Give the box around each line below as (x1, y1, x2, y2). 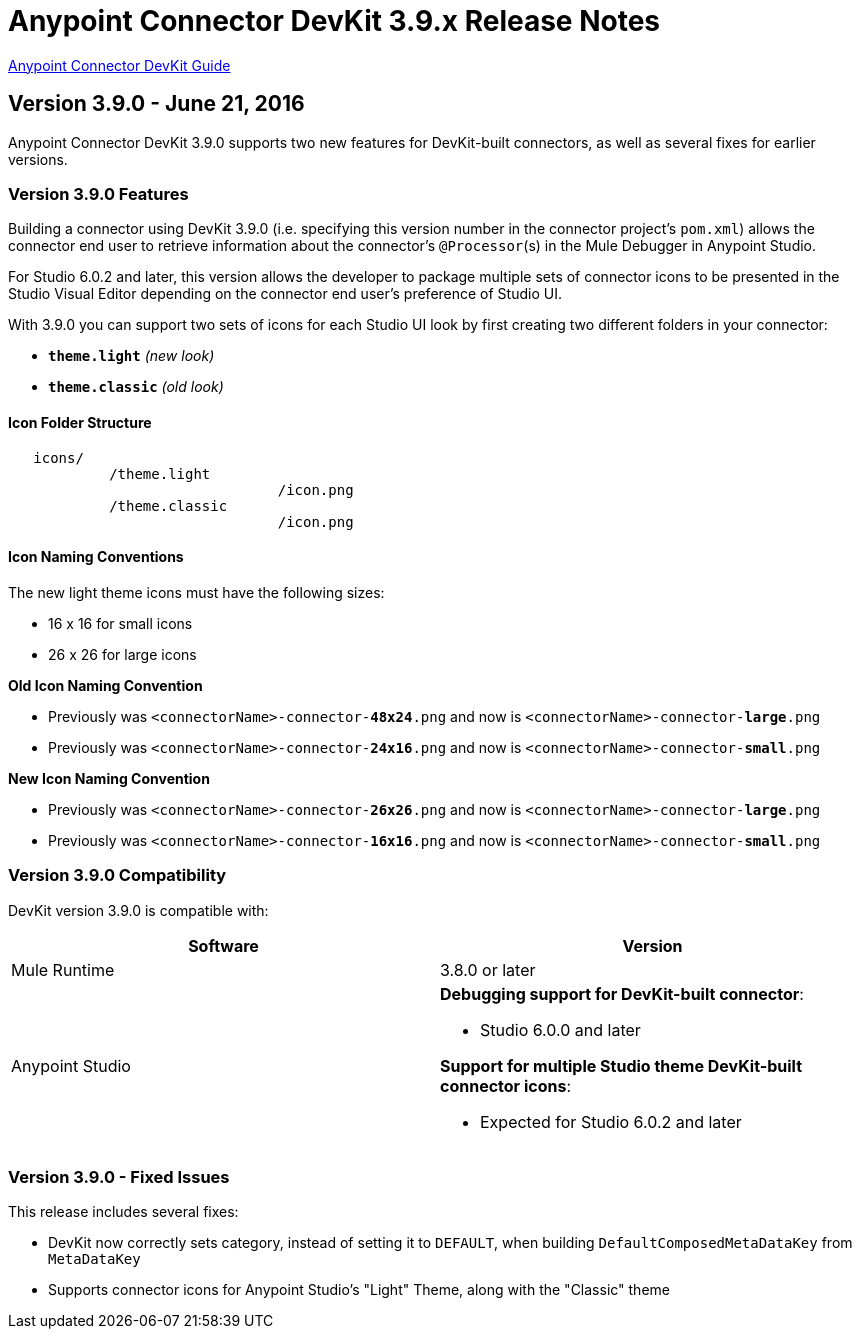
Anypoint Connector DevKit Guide (8, 56, 231, 74)
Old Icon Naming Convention (8, 676, 203, 694)
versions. (8, 150, 68, 168)
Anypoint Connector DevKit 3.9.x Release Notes (8, 4, 661, 38)
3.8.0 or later (440, 959, 536, 980)
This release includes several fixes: (8, 1203, 239, 1221)
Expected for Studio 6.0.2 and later (480, 1111, 742, 1132)
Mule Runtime (11, 959, 115, 980)
